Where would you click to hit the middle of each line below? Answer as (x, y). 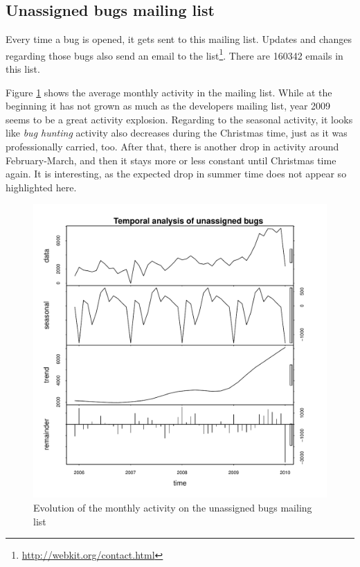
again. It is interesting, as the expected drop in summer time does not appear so (176, 174)
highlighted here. (41, 187)
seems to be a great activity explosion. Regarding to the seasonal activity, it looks (179, 119)
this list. (23, 69)
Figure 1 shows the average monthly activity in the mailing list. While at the (169, 92)
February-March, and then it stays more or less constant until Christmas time (171, 160)
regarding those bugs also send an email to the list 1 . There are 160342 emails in (174, 54)
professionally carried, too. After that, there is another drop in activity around (172, 147)
